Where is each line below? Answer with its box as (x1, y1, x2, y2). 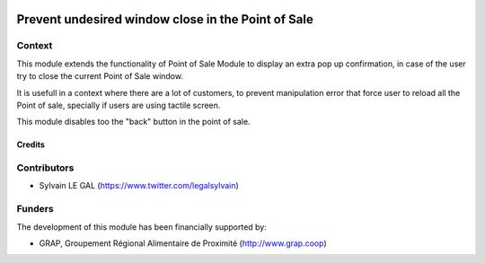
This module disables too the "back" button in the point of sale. (16, 117, 251, 127)
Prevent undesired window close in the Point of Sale (16, 12, 313, 27)
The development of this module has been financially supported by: (16, 221, 267, 232)
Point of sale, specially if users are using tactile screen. (16, 100, 221, 110)
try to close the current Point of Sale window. (16, 71, 184, 82)
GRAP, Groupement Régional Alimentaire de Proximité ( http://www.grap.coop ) (39, 238, 327, 249)
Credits (16, 139, 45, 150)
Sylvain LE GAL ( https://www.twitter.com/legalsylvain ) (39, 180, 240, 191)
